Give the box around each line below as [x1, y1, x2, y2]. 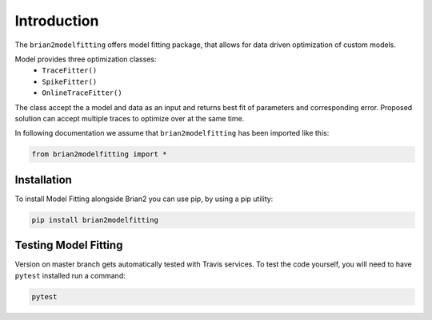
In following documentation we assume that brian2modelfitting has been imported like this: [14, 128, 330, 138]
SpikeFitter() [42, 77, 98, 86]
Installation [14, 172, 72, 187]
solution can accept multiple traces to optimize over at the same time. [14, 113, 245, 123]
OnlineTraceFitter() [42, 89, 123, 97]
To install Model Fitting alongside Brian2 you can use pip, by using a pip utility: [14, 194, 274, 203]
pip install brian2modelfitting [31, 215, 159, 224]
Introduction [14, 12, 99, 30]
